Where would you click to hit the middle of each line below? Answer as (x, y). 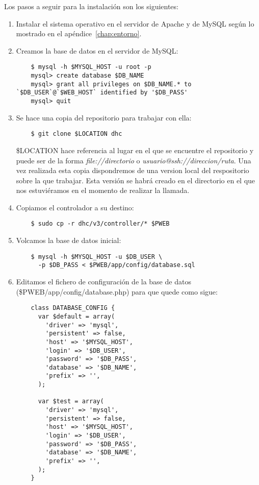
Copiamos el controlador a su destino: (75, 207)
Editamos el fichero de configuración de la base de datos (103, 282)
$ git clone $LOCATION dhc (76, 134)
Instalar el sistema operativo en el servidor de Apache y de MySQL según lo (135, 23)
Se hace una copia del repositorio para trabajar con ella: (104, 117)
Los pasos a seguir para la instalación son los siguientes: (91, 6)
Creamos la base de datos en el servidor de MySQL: (97, 50)
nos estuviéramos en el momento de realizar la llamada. (103, 190)
